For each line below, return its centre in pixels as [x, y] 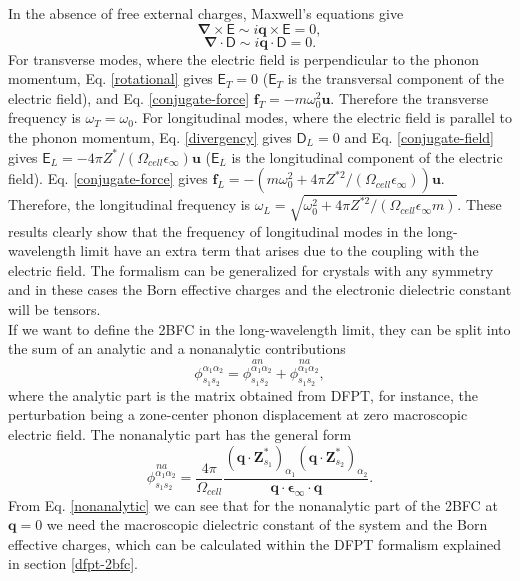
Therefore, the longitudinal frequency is [129, 204]
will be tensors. [54, 309]
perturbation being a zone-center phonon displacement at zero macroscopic [238, 414]
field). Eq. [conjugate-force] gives [108, 178]
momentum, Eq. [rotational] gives [110, 78]
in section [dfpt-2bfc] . [73, 563]
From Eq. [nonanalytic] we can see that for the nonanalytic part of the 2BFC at [253, 504]
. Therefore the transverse [409, 97]
